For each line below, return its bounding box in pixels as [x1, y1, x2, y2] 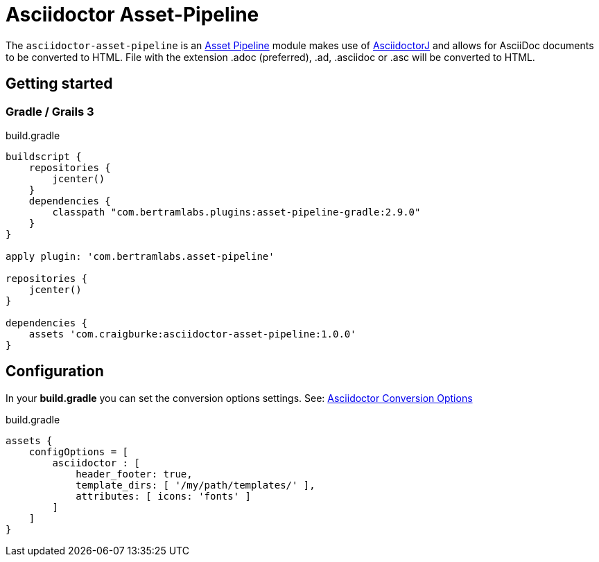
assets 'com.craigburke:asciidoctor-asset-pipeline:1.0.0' [28, 328, 356, 340]
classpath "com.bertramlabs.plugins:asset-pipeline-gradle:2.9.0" [52, 206, 421, 218]
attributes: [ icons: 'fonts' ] [76, 490, 252, 502]
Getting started [6, 75, 113, 93]
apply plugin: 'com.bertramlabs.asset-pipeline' [6, 250, 275, 262]
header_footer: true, [76, 468, 193, 480]
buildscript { [6, 150, 82, 162]
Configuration [6, 362, 104, 380]
